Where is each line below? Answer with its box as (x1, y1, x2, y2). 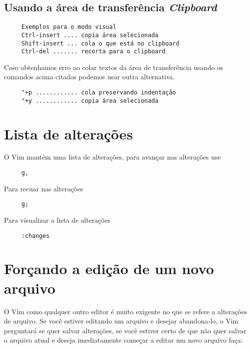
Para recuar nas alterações (4, 183, 83, 193)
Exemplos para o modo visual (21, 23, 117, 31)
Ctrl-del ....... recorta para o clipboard (21, 48, 166, 55)
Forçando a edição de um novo (4, 258, 214, 278)
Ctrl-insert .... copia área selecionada (21, 31, 158, 39)
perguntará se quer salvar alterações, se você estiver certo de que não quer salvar (4, 325, 247, 335)
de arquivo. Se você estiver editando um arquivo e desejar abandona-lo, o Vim (4, 316, 239, 326)
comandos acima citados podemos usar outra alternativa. (4, 71, 175, 82)
